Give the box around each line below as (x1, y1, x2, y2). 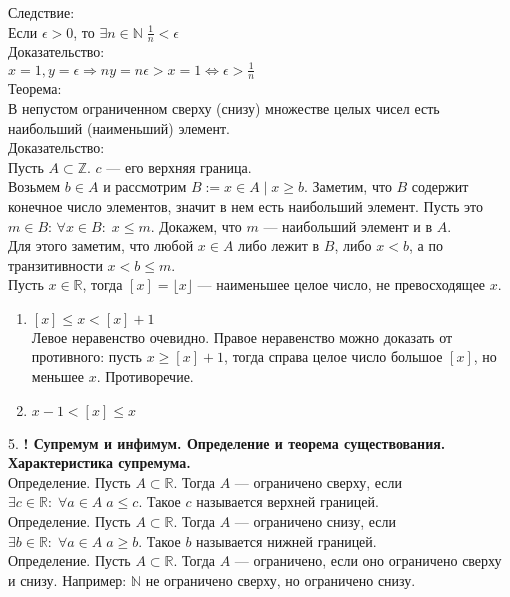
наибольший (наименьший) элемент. (8, 117, 230, 138)
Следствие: (8, 2, 75, 22)
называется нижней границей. (196, 530, 377, 551)
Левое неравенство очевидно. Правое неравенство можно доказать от (31, 326, 453, 347)
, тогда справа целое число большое (224, 346, 443, 367)
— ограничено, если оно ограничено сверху (234, 550, 502, 571)
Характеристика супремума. (8, 452, 191, 473)
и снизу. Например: (8, 569, 127, 590)
